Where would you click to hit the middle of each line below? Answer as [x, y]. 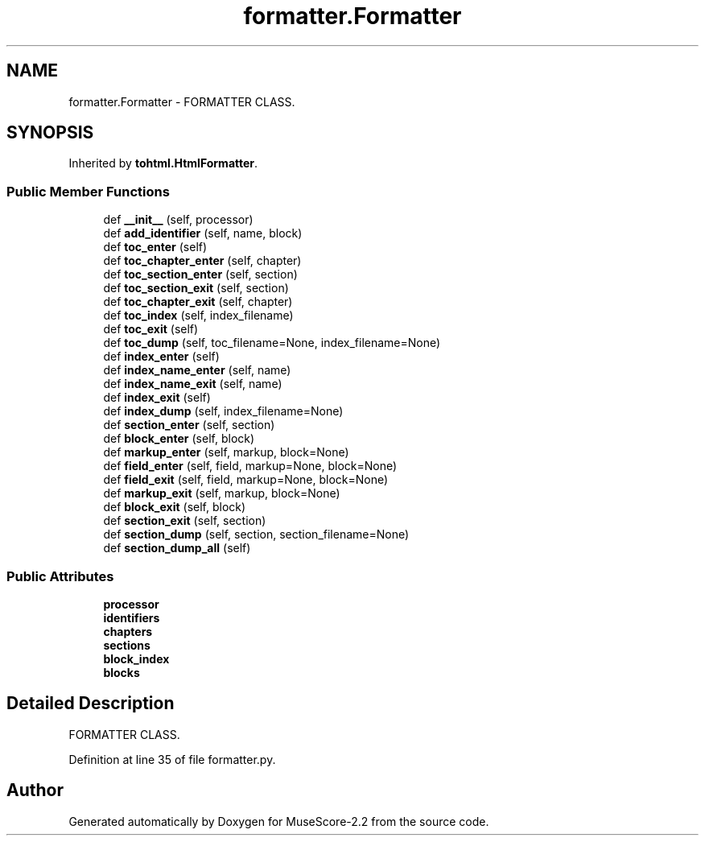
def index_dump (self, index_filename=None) [223, 411]
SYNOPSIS [50, 133]
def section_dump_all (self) [177, 548]
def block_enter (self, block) [179, 439]
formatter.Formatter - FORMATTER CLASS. [182, 101]
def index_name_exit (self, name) [193, 384]
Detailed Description [91, 704]
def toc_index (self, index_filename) [198, 316]
